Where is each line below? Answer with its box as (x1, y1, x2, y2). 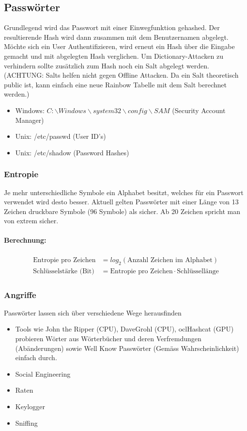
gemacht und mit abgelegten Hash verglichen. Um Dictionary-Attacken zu (4, 50, 223, 61)
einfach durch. (15, 352, 57, 363)
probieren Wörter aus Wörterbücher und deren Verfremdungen (15, 333, 201, 344)
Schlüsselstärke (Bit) (33, 267, 94, 275)
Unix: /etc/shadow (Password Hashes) (15, 147, 129, 157)
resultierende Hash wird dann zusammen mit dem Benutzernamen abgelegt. (4, 32, 229, 42)
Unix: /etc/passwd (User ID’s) (15, 131, 106, 141)
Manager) (15, 115, 44, 125)
